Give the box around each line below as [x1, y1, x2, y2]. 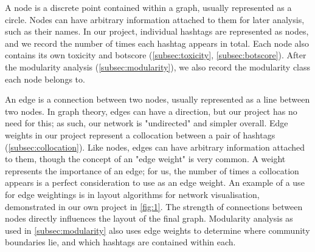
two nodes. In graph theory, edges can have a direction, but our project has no [5, 104, 297, 117]
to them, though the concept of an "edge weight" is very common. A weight [5, 152, 286, 165]
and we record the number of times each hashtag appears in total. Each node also [5, 36, 309, 49]
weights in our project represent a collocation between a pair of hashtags [5, 128, 275, 141]
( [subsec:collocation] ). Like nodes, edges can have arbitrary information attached [5, 140, 305, 153]
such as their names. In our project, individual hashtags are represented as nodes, [5, 25, 309, 38]
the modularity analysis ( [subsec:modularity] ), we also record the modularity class [5, 60, 311, 73]
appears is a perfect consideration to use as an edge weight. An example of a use [5, 176, 305, 189]
